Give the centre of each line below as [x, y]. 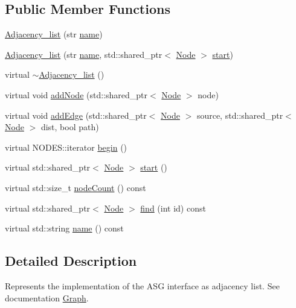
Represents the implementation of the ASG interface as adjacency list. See [142, 285]
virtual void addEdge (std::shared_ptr [76, 115]
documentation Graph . [47, 297]
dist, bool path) [70, 127]
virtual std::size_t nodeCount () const [76, 187]
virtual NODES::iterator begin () [66, 147]
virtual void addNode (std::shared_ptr [76, 94]
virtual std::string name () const [64, 228]
